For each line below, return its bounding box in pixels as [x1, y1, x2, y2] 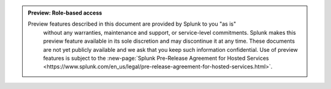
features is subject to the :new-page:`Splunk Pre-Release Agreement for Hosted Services [43, 54, 269, 62]
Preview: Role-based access [28, 9, 102, 16]
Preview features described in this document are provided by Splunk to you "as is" [28, 20, 236, 27]
